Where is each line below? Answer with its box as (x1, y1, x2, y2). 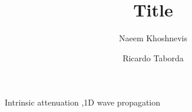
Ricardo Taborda (123, 51, 184, 64)
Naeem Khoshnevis (118, 32, 188, 44)
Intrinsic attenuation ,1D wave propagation (5, 96, 161, 108)
